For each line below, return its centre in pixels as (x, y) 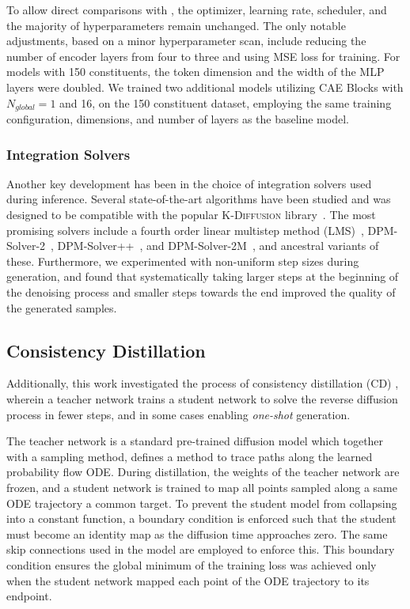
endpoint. (29, 596)
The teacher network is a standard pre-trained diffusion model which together (195, 441)
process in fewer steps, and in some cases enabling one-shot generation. (178, 414)
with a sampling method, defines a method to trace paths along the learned (190, 456)
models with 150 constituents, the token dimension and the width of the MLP (196, 72)
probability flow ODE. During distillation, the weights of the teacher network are (203, 472)
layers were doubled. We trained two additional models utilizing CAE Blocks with (205, 87)
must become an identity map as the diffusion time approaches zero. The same (197, 533)
